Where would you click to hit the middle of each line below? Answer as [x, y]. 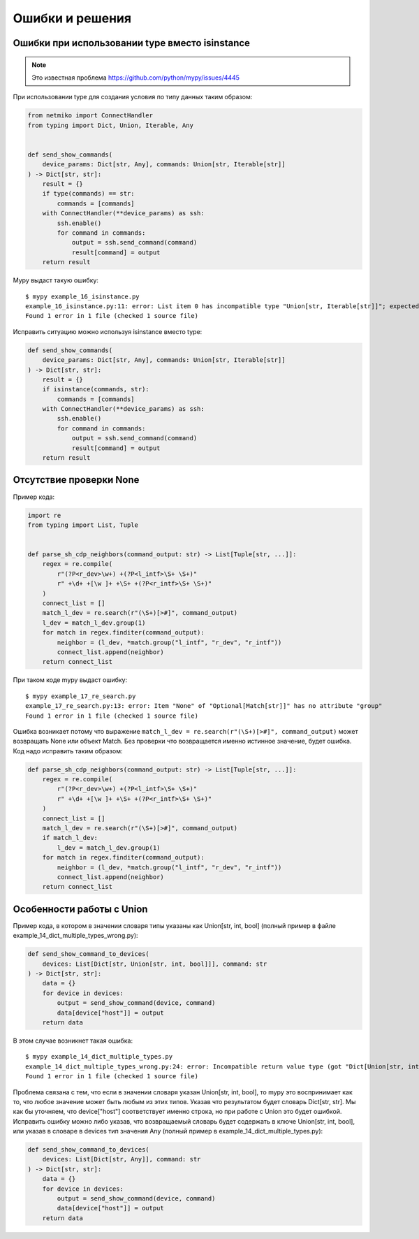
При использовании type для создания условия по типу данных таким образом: [133, 97]
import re [44, 515]
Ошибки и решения [72, 18]
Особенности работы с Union [80, 909]
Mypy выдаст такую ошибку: [56, 280]
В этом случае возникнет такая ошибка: [73, 1041]
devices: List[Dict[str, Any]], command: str [122, 1159]
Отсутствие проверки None [76, 480]
